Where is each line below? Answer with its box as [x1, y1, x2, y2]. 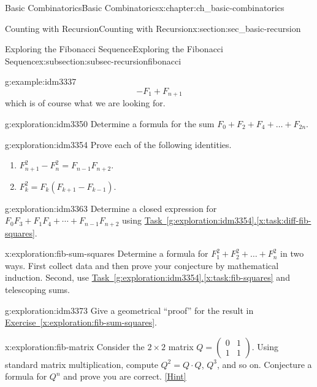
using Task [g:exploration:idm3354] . [122, 214, 257, 227]
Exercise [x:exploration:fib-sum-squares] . [5, 316, 158, 329]
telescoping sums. [5, 283, 70, 296]
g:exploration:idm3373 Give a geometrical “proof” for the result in [5, 303, 254, 316]
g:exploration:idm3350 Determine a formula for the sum [5, 117, 215, 130]
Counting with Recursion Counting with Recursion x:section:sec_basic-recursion [5, 21, 301, 34]
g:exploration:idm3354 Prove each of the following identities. [5, 138, 232, 150]
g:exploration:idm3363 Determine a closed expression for [5, 201, 217, 214]
